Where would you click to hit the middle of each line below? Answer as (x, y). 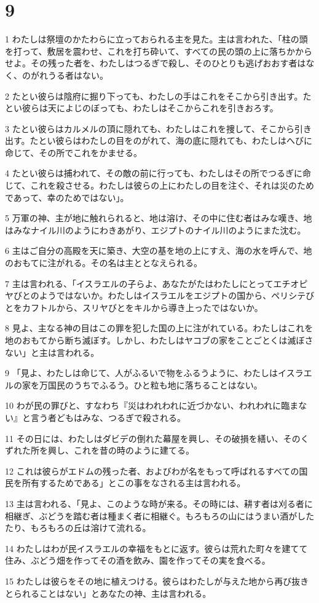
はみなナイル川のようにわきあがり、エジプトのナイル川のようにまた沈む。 (156, 230)
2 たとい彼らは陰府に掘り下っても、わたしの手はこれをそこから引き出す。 (154, 96)
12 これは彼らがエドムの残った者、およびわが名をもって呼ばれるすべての (152, 471)
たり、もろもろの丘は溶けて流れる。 (78, 528)
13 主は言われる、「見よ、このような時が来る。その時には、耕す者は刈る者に (159, 503)
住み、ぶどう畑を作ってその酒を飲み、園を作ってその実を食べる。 (138, 560)
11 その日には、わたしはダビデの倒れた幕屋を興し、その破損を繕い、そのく (157, 438)
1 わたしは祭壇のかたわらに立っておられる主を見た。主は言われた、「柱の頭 (156, 39)
